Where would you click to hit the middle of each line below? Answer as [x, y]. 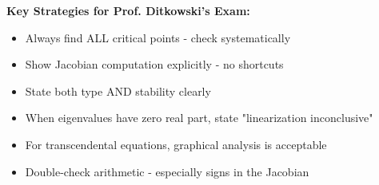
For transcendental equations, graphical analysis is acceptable [176, 144]
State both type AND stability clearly [118, 91]
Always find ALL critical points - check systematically [158, 37]
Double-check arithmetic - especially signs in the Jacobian [167, 171]
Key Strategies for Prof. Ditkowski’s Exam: [128, 10]
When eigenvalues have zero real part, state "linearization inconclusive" [199, 118]
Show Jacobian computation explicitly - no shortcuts [154, 64]
